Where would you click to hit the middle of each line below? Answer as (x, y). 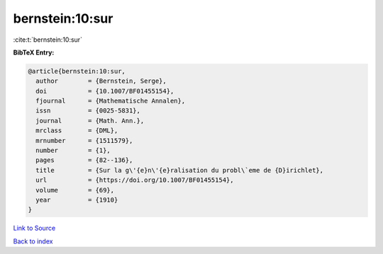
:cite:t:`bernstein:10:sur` (48, 40)
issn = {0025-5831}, (88, 111)
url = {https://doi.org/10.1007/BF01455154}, (135, 180)
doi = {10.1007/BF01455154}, (105, 91)
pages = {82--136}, (84, 160)
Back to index (33, 241)
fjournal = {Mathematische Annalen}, (111, 101)
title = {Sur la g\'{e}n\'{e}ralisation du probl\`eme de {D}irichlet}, (180, 170)
